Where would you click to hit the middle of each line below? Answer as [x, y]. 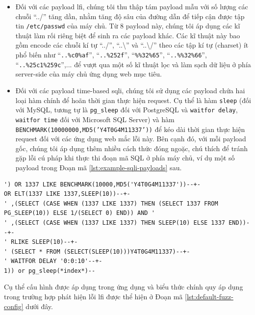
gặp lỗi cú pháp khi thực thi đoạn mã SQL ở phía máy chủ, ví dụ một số [125, 158]
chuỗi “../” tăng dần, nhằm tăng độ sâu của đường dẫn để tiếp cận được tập [130, 16]
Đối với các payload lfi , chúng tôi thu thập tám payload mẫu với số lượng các [132, 6]
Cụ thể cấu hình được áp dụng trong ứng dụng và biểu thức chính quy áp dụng [124, 287]
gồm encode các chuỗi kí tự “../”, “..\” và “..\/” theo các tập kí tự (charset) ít [132, 45]
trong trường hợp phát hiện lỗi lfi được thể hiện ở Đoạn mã [93, 297]
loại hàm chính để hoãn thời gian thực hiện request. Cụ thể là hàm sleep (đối [133, 100]
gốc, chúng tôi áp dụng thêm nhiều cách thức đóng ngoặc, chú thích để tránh [132, 148]
